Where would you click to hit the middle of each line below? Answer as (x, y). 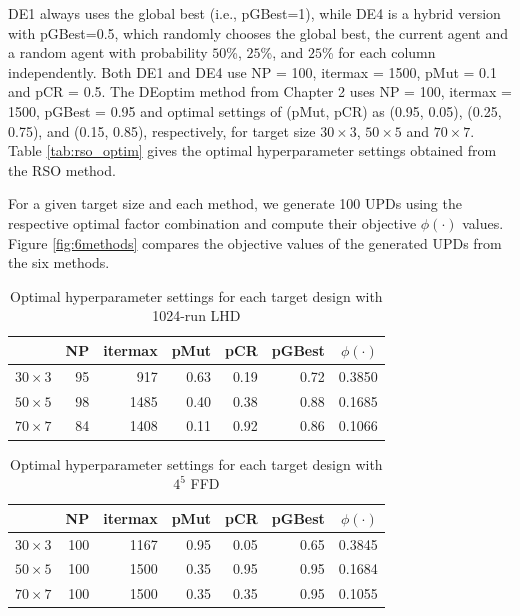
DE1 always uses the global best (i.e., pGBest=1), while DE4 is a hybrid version (254, 13)
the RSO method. (62, 169)
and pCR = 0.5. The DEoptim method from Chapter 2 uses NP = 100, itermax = (260, 91)
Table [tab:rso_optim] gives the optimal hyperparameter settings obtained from (252, 150)
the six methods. (59, 262)
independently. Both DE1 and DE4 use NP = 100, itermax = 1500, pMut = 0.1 (252, 71)
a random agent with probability (108, 52)
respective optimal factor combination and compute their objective (212, 222)
